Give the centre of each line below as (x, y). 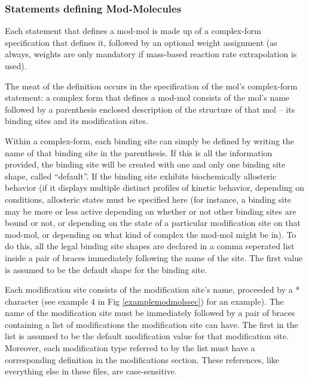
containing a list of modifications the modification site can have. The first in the (152, 324)
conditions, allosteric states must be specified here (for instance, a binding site (148, 199)
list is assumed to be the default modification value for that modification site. (147, 336)
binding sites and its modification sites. (77, 121)
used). (16, 66)
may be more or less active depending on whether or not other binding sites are (151, 211)
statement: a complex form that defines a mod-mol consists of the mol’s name (147, 97)
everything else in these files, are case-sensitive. (91, 371)
